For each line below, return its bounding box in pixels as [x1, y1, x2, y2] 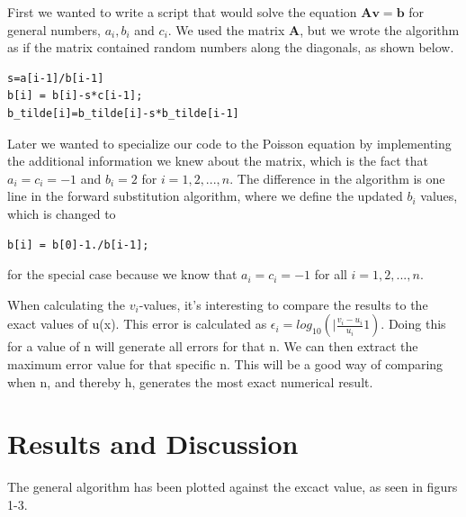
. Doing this [381, 314, 446, 333]
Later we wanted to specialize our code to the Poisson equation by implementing [7, 133, 452, 152]
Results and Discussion [7, 425, 299, 462]
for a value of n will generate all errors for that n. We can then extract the [7, 337, 418, 356]
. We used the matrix [167, 20, 285, 39]
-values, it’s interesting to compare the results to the [139, 295, 428, 313]
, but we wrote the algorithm [300, 20, 460, 39]
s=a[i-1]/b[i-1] [7, 71, 104, 85]
